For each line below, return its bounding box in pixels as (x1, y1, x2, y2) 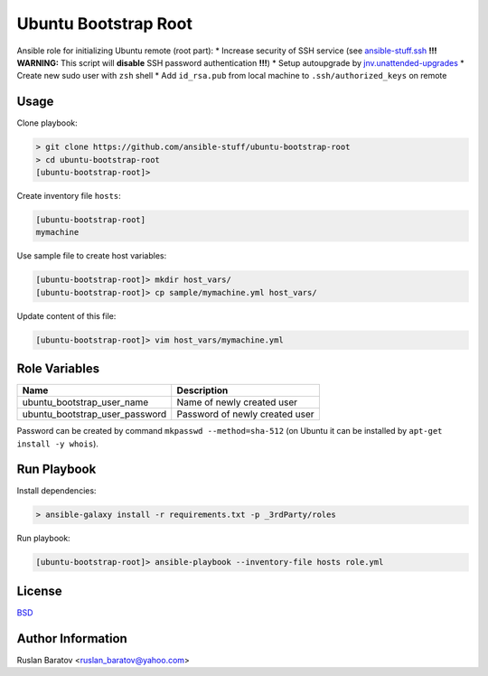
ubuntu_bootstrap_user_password (22, 408, 167, 420)
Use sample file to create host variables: (16, 250, 167, 261)
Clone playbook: (16, 117, 79, 128)
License (16, 583, 62, 598)
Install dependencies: (16, 485, 97, 496)
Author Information (16, 631, 128, 646)
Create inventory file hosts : (16, 190, 121, 201)
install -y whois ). (16, 438, 99, 449)
